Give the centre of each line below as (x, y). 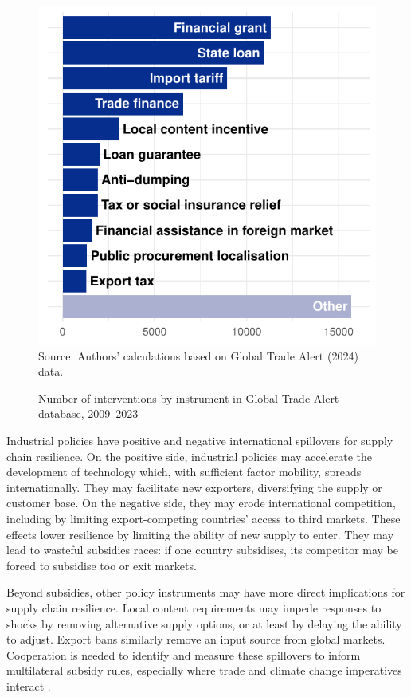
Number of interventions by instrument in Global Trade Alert (189, 398)
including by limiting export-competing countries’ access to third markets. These (204, 518)
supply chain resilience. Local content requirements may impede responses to (194, 607)
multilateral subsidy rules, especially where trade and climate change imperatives (204, 670)
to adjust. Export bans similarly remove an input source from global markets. (196, 639)
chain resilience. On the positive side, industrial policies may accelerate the (189, 456)
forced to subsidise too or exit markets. (102, 565)
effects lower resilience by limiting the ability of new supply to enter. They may (200, 534)
